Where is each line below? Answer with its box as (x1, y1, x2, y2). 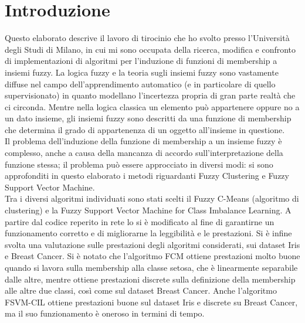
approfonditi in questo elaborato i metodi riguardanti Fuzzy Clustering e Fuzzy (5, 169, 289, 182)
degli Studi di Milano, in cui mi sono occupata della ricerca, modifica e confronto (5, 43, 296, 55)
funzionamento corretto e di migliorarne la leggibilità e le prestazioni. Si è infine (5, 227, 292, 239)
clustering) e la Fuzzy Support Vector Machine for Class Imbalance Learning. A (5, 204, 292, 216)
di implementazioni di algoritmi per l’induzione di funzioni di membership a (5, 55, 277, 67)
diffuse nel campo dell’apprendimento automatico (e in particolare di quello (5, 77, 276, 90)
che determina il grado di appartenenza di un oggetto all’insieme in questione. (5, 123, 285, 135)
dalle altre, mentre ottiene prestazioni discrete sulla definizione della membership (5, 273, 296, 285)
